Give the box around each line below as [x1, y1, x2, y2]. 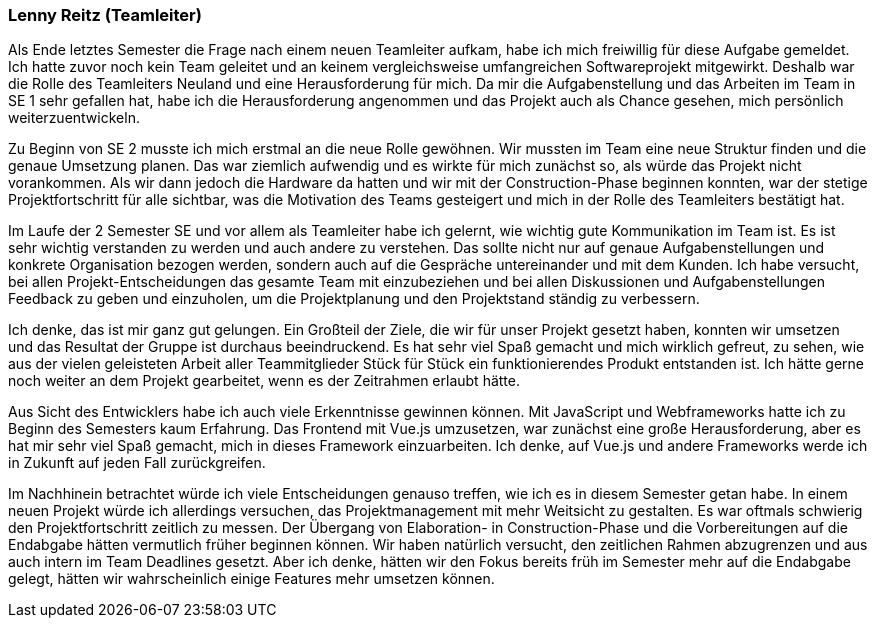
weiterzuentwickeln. [8, 109, 140, 127]
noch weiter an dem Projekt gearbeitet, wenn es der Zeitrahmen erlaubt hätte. [8, 372, 520, 390]
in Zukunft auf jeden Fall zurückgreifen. [8, 454, 266, 472]
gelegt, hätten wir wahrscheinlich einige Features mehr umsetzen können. [8, 570, 495, 588]
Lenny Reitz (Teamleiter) [8, 5, 202, 25]
